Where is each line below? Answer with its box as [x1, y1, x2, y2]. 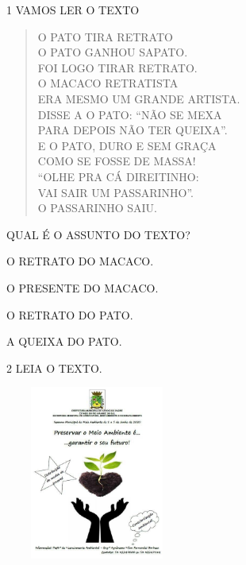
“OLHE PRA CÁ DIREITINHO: [37, 168, 199, 184]
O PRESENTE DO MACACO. [6, 279, 159, 296]
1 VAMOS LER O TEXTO [6, 2, 140, 17]
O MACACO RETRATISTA [37, 75, 179, 91]
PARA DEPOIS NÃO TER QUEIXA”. [37, 122, 228, 138]
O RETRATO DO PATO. [6, 306, 133, 323]
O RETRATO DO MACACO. [6, 253, 154, 269]
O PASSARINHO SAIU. [37, 199, 157, 216]
